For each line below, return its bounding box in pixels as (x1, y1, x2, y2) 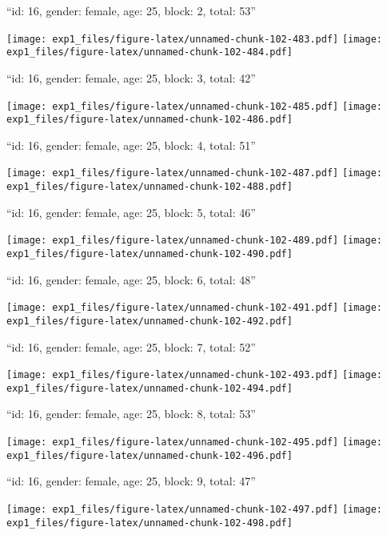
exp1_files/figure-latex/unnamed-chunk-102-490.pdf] (6, 247, 293, 259)
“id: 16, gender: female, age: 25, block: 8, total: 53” (6, 405, 256, 422)
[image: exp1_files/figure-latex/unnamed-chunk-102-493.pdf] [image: (6, 369, 383, 381)
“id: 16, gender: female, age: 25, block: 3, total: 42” (6, 69, 256, 86)
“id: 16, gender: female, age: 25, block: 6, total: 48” (6, 271, 256, 288)
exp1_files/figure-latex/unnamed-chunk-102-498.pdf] (6, 517, 293, 529)
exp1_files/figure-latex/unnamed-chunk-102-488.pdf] (6, 181, 293, 193)
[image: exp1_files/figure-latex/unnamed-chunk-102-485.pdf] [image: (6, 100, 383, 112)
